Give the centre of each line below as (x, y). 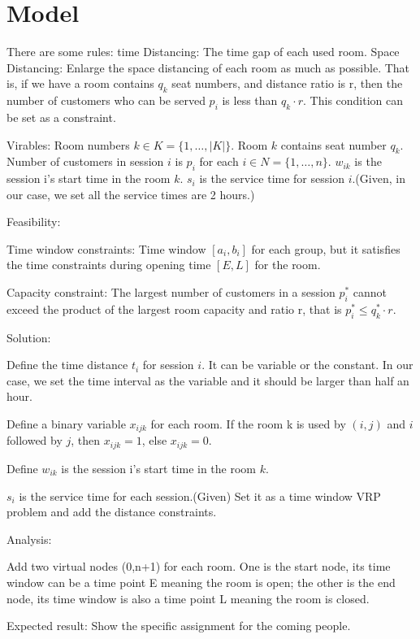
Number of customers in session (85, 161)
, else (154, 440)
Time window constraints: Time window (106, 248)
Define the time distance (67, 365)
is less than (250, 100)
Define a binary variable (66, 424)
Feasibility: (34, 222)
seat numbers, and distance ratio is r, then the (287, 83)
